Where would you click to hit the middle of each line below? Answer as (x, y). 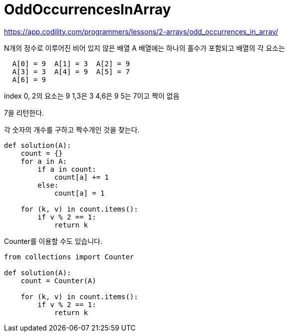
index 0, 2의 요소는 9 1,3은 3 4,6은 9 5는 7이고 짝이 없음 (92, 96)
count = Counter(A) (58, 280)
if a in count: (67, 169)
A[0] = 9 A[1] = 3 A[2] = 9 (71, 63)
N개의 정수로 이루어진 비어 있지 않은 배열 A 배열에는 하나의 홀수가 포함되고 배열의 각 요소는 (144, 48)
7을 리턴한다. (24, 112)
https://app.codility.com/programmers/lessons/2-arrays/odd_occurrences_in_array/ (141, 31)
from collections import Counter (69, 257)
